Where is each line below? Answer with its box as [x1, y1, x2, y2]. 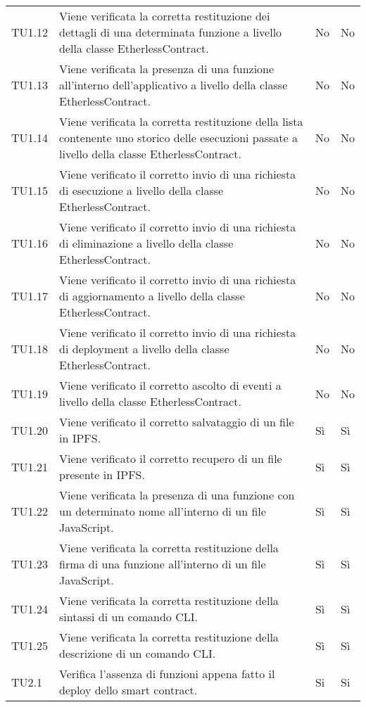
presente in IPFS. [59, 466, 145, 483]
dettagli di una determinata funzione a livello [59, 24, 282, 40]
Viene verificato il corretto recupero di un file [59, 450, 282, 466]
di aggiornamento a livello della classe [59, 288, 245, 304]
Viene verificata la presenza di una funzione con [59, 487, 295, 503]
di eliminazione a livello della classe [59, 235, 234, 251]
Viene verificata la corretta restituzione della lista [59, 113, 303, 129]
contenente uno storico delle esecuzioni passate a [59, 129, 298, 146]
